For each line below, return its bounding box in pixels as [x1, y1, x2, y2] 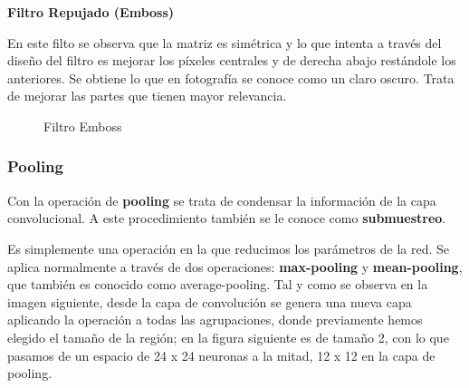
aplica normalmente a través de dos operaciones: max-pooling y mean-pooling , [7, 257, 463, 276]
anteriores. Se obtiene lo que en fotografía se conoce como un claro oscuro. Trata [7, 68, 455, 87]
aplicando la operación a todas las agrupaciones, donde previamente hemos [7, 310, 423, 329]
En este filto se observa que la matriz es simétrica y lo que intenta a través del [7, 33, 442, 52]
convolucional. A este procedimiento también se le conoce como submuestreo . [7, 209, 446, 228]
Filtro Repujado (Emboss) [7, 3, 175, 21]
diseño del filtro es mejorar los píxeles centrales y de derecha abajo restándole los [7, 51, 456, 70]
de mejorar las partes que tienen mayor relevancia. [7, 86, 287, 105]
